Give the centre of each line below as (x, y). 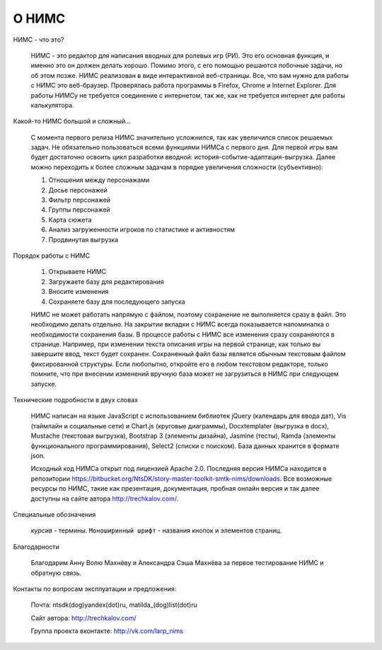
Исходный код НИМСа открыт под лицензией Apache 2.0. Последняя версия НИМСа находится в (179, 469)
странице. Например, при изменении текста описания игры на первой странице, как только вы (176, 344)
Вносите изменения (79, 292)
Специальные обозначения (54, 514)
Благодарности (36, 547)
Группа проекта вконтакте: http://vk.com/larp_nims (107, 631)
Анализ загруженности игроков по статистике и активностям (141, 229)
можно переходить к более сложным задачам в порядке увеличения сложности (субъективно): (177, 167)
